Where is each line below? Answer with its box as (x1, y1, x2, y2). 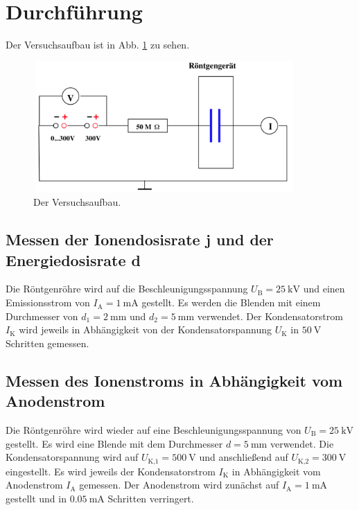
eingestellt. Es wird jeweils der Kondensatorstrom (6, 464, 216, 478)
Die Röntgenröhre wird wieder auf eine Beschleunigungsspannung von (6, 423, 301, 437)
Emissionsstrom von (6, 295, 90, 310)
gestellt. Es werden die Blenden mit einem (141, 295, 321, 310)
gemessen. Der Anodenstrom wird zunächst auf (79, 477, 279, 492)
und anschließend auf (199, 450, 288, 464)
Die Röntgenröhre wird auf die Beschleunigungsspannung (6, 281, 248, 296)
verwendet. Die (270, 436, 334, 450)
